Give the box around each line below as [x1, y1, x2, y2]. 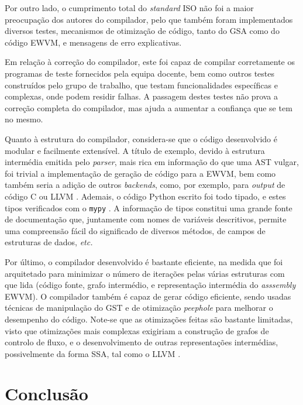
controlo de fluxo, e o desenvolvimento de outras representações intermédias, [5, 336, 278, 348]
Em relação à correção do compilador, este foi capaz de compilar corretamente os [5, 56, 295, 68]
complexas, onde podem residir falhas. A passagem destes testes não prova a [5, 90, 278, 102]
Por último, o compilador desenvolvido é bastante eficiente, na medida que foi [5, 255, 283, 267]
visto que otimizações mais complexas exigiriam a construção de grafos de [5, 324, 269, 337]
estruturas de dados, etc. [5, 236, 93, 248]
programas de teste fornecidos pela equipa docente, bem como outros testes [5, 67, 275, 79]
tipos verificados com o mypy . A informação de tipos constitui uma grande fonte [5, 201, 292, 214]
